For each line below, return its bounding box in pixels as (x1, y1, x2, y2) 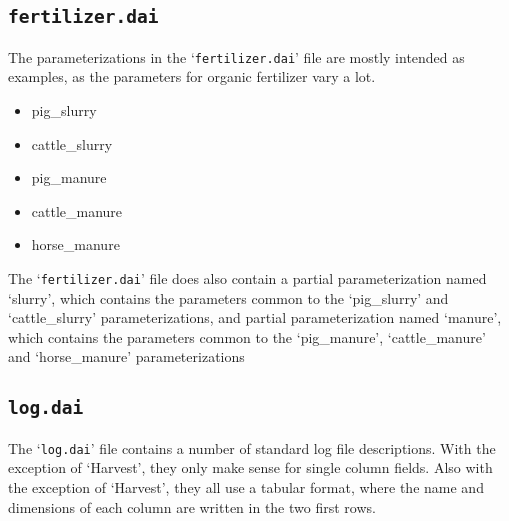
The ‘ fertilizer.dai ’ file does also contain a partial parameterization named (8, 268, 487, 288)
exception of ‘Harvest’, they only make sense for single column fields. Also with (8, 457, 493, 478)
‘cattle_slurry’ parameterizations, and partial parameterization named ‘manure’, (8, 307, 502, 328)
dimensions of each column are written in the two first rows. (8, 496, 376, 517)
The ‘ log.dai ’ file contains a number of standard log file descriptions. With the (8, 437, 496, 458)
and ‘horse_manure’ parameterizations (8, 346, 245, 367)
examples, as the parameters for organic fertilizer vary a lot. (8, 66, 376, 87)
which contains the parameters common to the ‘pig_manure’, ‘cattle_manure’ (8, 326, 486, 347)
